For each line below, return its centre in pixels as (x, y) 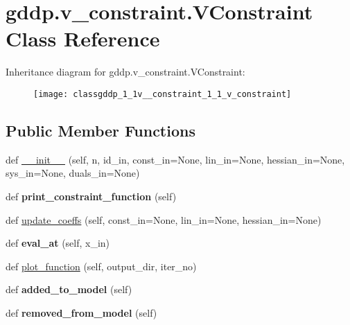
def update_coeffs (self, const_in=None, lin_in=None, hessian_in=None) (164, 219)
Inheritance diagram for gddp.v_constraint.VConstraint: (125, 72)
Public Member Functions (100, 130)
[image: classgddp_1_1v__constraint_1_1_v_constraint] (163, 94)
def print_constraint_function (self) (91, 196)
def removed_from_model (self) (81, 312)
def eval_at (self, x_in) (58, 243)
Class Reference (83, 38)
